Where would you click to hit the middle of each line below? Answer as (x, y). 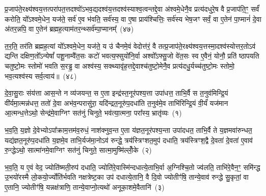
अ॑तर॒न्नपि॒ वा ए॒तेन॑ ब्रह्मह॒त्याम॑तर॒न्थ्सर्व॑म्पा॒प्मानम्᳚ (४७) (69, 29)
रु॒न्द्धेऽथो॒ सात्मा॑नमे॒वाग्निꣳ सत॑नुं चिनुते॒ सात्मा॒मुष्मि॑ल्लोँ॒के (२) (78, 150)
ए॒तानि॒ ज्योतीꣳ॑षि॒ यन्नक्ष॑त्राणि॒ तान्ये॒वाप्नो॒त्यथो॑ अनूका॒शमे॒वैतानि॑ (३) (85, 187)
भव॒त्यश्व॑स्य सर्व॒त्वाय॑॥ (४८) (41, 76)
